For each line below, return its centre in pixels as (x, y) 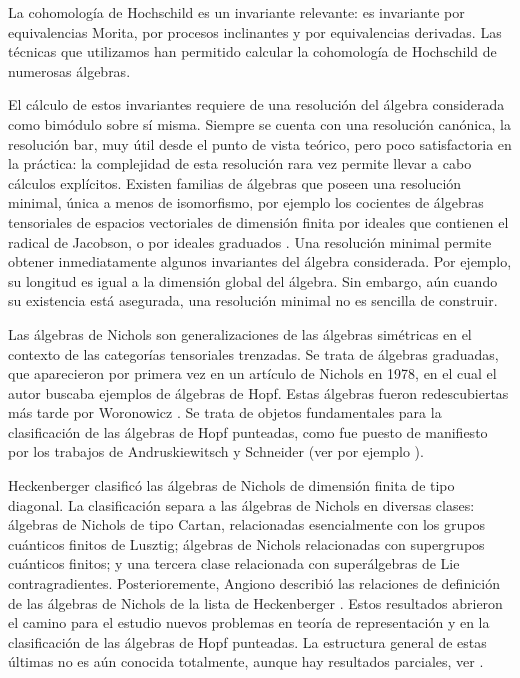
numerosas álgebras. (69, 70)
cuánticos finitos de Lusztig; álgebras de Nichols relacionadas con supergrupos (246, 543)
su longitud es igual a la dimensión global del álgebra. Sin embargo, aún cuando (253, 280)
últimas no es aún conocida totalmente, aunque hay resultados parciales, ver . (246, 661)
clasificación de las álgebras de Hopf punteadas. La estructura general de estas (247, 641)
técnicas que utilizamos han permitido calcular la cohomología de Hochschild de (252, 51)
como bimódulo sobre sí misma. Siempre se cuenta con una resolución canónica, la (259, 123)
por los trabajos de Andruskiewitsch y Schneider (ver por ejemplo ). (216, 451)
